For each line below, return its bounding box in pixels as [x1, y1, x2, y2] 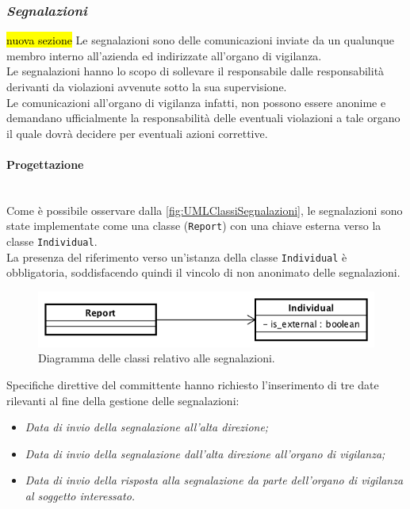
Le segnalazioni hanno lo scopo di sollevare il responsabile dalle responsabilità [6, 63, 385, 79]
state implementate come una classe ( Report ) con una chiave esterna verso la [6, 217, 381, 234]
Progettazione [6, 155, 84, 172]
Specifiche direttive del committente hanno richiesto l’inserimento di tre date [6, 377, 379, 393]
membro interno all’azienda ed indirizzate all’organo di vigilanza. [6, 47, 322, 63]
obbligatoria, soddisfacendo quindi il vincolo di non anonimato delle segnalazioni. [6, 264, 400, 281]
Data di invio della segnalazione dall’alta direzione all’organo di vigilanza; [25, 445, 385, 461]
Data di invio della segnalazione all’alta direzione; [25, 419, 269, 435]
